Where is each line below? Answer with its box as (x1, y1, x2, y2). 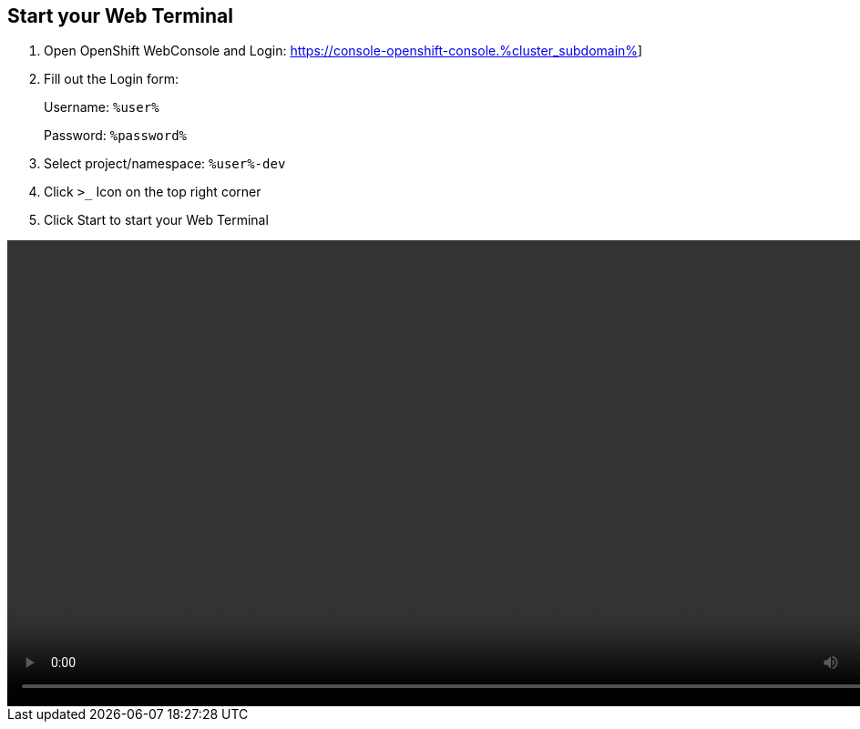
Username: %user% (44, 99, 159, 116)
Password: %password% (44, 127, 188, 144)
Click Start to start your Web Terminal (44, 212, 269, 228)
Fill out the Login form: (44, 71, 179, 87)
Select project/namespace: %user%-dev (44, 156, 286, 172)
